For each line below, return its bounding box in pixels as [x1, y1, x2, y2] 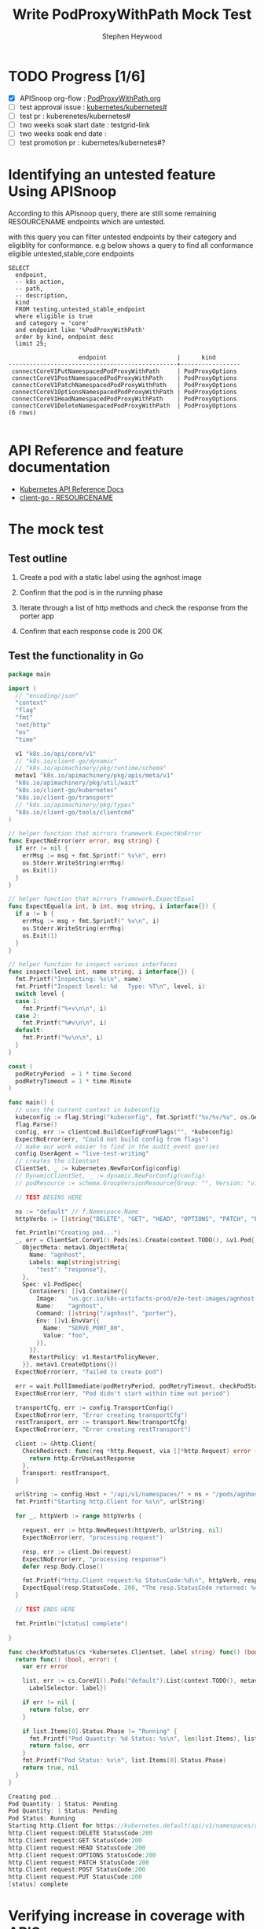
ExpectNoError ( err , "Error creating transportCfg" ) [15, 1411, 189, 1419]
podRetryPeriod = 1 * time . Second [15, 1070, 132, 1078]
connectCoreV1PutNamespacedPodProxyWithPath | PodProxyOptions [11, 367, 237, 375]
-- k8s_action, [15, 278, 65, 286]
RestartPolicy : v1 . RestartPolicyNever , [28, 1353, 159, 1362]
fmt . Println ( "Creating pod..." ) [15, 1229, 122, 1237]
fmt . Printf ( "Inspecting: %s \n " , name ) [15, 976, 143, 983]
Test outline [8, 551, 68, 565]
